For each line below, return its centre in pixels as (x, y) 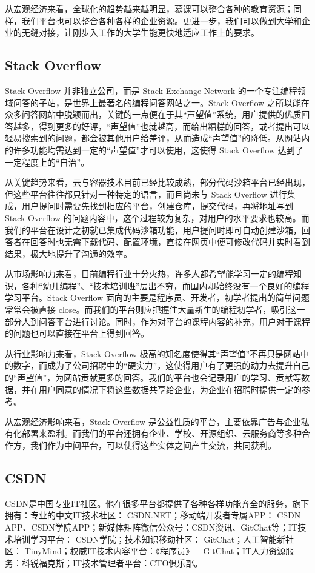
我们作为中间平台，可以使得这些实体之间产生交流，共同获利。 (153, 445)
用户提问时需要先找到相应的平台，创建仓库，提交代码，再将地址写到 (157, 206)
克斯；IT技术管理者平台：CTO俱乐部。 (125, 562)
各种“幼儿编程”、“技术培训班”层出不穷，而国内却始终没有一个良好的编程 (165, 285)
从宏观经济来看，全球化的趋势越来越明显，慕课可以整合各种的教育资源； (149, 8)
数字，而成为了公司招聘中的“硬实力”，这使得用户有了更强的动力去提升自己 (161, 365)
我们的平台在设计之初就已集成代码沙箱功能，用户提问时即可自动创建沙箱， (153, 230)
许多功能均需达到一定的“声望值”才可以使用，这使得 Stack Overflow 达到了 (158, 149)
